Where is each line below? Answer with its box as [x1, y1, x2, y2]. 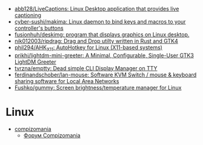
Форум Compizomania [23, 132, 81, 139]
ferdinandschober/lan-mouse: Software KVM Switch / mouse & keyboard [14, 71, 197, 78]
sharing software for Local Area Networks [14, 77, 119, 84]
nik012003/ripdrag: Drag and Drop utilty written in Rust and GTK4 [14, 38, 178, 44]
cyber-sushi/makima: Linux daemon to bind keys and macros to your [14, 18, 186, 25]
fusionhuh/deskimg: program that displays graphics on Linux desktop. [14, 31, 190, 38]
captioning [14, 12, 42, 19]
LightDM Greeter [14, 58, 56, 66]
